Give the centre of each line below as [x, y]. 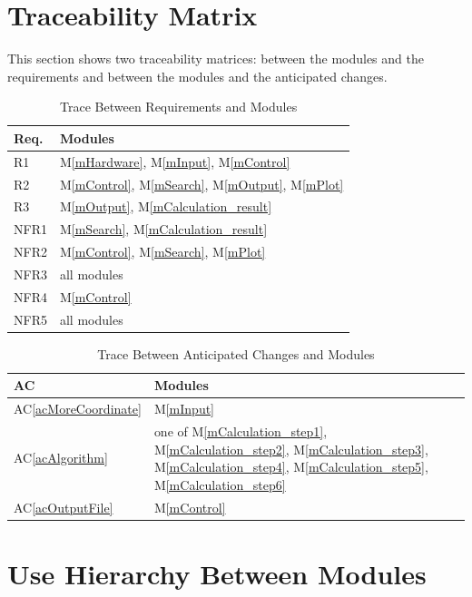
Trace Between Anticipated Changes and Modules [236, 353]
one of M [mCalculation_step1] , [241, 431]
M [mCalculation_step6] [220, 484]
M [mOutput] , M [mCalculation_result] [166, 206]
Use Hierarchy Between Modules [217, 573]
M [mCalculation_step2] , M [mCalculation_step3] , [291, 449]
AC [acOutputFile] [64, 507]
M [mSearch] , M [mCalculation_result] [163, 229]
